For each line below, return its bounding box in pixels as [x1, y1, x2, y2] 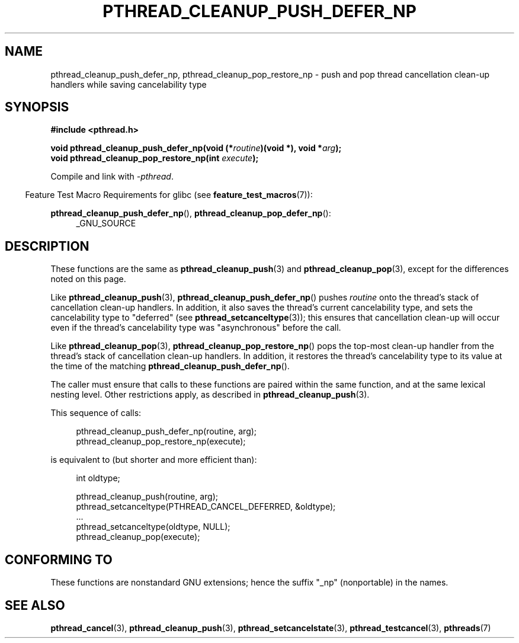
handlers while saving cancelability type [50, 79, 207, 89]
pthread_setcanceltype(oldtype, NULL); [76, 522, 230, 532]
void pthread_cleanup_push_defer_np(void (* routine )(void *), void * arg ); [50, 143, 342, 153]
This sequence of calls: [50, 408, 142, 418]
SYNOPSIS [5, 100, 69, 115]
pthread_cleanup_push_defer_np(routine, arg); [76, 426, 257, 437]
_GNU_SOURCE [76, 218, 136, 229]
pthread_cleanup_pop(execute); [76, 532, 200, 542]
